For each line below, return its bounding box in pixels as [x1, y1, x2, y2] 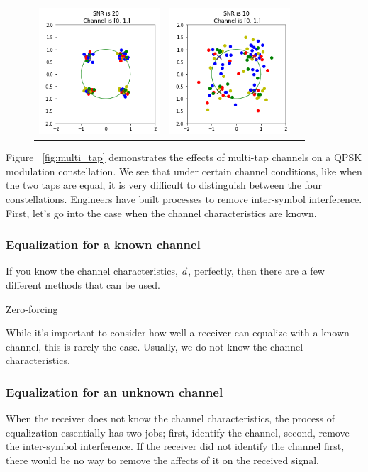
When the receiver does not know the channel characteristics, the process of [6, 411, 335, 426]
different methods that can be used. [6, 278, 160, 292]
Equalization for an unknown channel [6, 383, 223, 400]
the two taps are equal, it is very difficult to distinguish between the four [6, 177, 323, 192]
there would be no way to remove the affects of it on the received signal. [6, 452, 319, 467]
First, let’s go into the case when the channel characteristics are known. [6, 205, 317, 220]
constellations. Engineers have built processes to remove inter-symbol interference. [6, 192, 362, 206]
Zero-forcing [6, 301, 58, 316]
